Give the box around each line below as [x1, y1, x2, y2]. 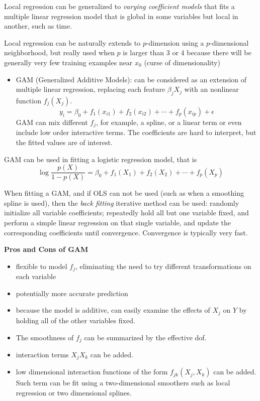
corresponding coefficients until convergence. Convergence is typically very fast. [4, 227, 248, 237]
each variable [16, 271, 56, 282]
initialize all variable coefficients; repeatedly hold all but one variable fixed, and [4, 207, 249, 218]
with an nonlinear [184, 84, 239, 94]
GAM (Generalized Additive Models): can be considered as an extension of [16, 74, 247, 84]
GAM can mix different [16, 116, 88, 127]
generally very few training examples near [4, 57, 133, 67]
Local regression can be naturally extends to [4, 37, 141, 48]
